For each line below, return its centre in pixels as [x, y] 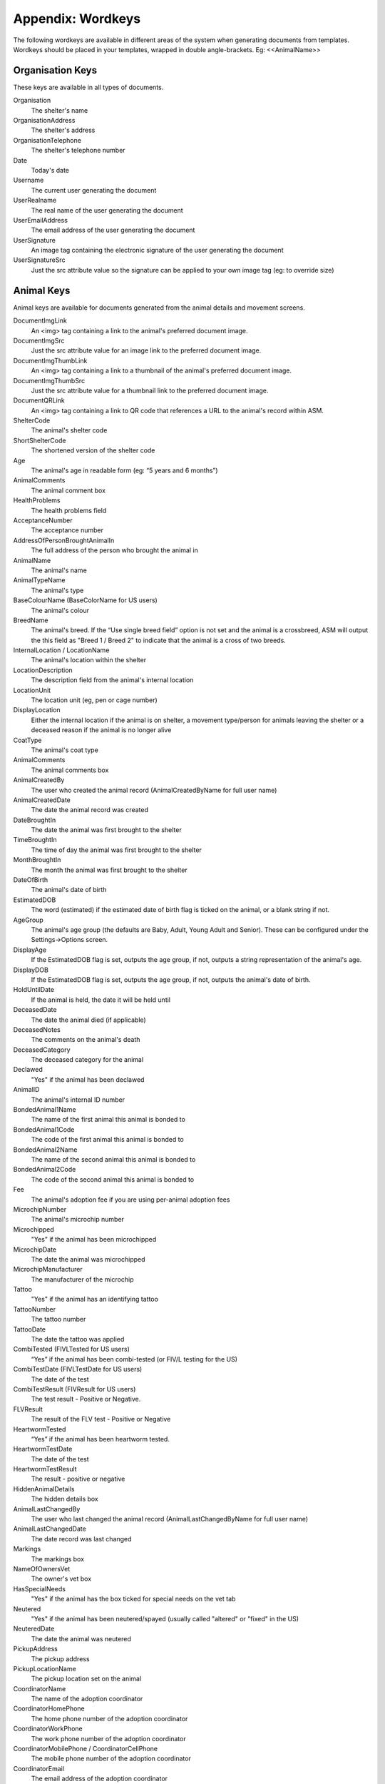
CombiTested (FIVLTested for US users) [71, 1349]
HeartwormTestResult [45, 1469]
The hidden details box [65, 1499]
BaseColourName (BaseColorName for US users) [86, 600]
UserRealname [35, 201]
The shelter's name [60, 110]
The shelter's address [63, 130]
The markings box [58, 1559]
